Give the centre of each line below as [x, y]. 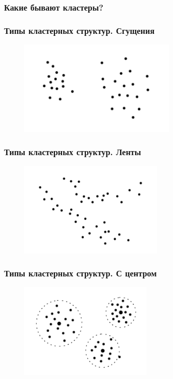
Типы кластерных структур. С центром [80, 273]
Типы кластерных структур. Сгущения [79, 30]
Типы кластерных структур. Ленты [73, 151]
